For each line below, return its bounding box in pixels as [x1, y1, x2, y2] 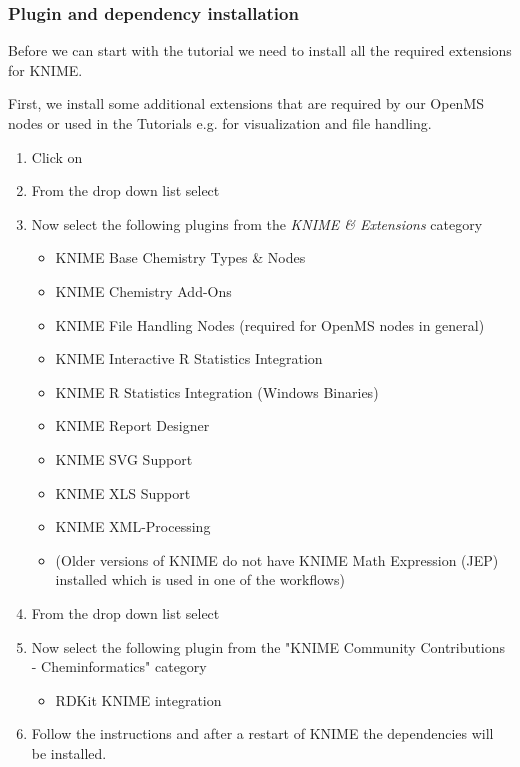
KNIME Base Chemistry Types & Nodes [55, 247, 306, 268]
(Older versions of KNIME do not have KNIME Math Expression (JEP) [55, 549, 499, 570]
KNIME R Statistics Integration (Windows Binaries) [55, 381, 379, 402]
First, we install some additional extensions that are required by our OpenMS [8, 93, 485, 114]
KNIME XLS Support [55, 482, 191, 503]
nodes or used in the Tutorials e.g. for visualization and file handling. [8, 113, 432, 133]
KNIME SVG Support [55, 448, 193, 469]
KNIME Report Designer [55, 415, 210, 436]
